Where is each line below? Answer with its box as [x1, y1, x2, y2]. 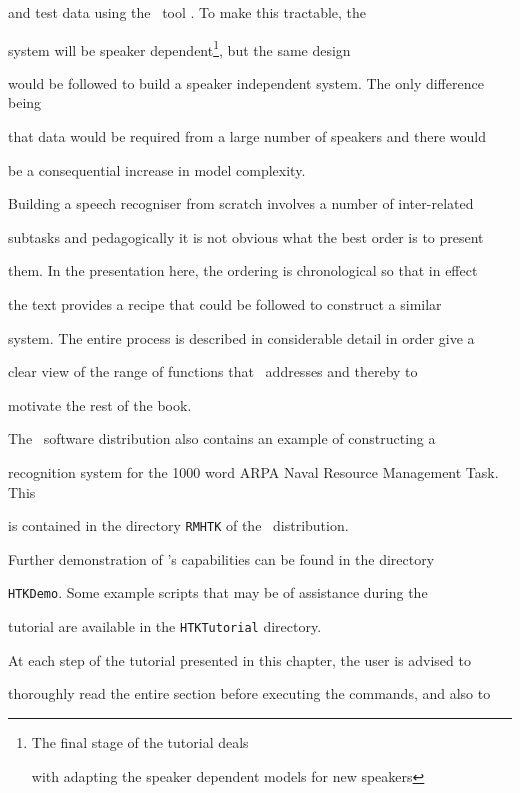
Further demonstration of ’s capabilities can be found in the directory [8, 548, 435, 569]
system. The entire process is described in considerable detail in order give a [8, 327, 475, 348]
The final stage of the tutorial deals [31, 731, 249, 752]
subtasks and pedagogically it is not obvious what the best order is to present [8, 226, 484, 247]
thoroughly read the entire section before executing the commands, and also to [8, 683, 491, 704]
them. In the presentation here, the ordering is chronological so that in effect [8, 260, 478, 281]
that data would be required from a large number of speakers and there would [8, 126, 487, 147]
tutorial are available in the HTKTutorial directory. [8, 616, 322, 637]
